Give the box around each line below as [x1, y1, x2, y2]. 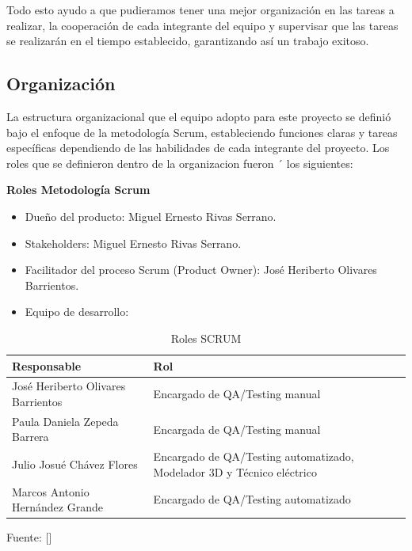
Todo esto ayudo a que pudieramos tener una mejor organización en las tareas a [6, 2, 395, 17]
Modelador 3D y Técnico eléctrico [153, 463, 317, 480]
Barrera [12, 428, 49, 445]
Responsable [12, 357, 82, 374]
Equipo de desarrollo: [25, 303, 129, 320]
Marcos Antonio [12, 483, 90, 500]
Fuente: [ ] [6, 529, 52, 545]
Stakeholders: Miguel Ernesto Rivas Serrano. [25, 234, 242, 251]
